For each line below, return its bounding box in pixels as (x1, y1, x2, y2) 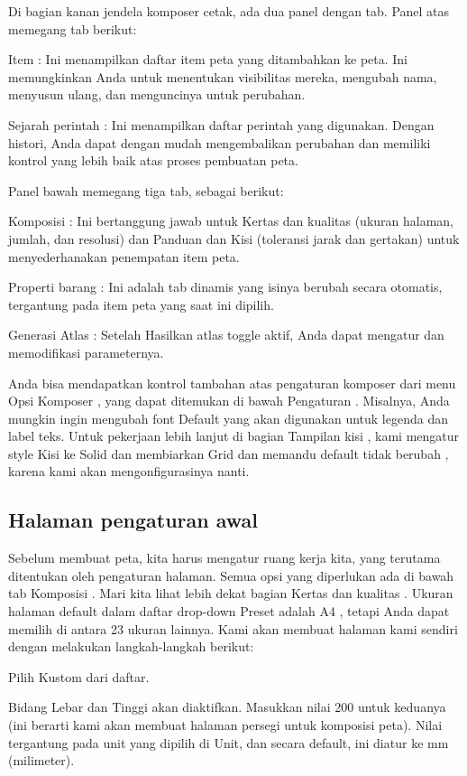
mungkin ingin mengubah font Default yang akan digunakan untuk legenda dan (8, 408, 448, 427)
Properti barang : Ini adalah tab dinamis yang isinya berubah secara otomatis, (8, 277, 443, 296)
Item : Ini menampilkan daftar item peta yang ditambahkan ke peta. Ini (8, 50, 408, 69)
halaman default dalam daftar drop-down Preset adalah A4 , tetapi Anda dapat (8, 602, 450, 621)
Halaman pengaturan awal (8, 506, 259, 534)
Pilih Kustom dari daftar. (8, 667, 150, 686)
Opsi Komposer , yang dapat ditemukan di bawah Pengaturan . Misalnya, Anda (8, 391, 450, 410)
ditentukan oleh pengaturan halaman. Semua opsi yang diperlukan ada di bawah (8, 566, 454, 584)
